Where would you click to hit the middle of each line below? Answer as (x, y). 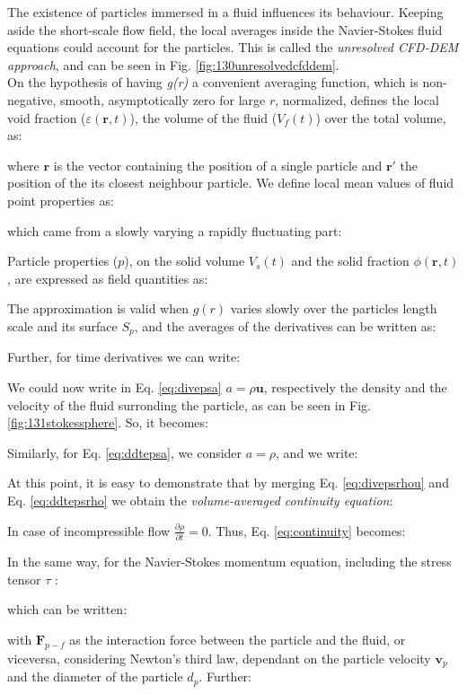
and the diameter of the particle (95, 676)
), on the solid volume (185, 261)
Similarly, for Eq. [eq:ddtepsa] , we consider (125, 452)
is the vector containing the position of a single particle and (218, 165)
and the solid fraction (350, 261)
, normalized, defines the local (357, 99)
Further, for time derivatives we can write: (124, 357)
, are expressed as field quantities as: (108, 278)
